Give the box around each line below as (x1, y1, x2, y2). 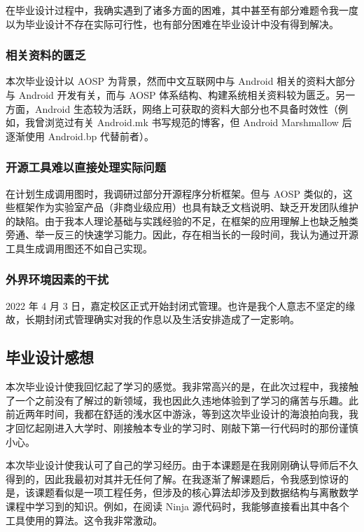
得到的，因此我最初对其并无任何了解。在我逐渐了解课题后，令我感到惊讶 (6, 471, 339, 486)
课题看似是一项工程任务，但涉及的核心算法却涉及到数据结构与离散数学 (34, 485, 358, 500)
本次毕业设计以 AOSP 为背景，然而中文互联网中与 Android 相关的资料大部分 (6, 74, 356, 88)
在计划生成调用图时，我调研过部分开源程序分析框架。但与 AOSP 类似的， (6, 186, 343, 200)
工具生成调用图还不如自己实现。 (6, 240, 153, 255)
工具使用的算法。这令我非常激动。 (6, 512, 162, 527)
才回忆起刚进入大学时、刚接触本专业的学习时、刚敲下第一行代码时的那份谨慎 (6, 420, 358, 435)
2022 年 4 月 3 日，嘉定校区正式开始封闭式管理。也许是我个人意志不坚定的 (6, 298, 346, 313)
